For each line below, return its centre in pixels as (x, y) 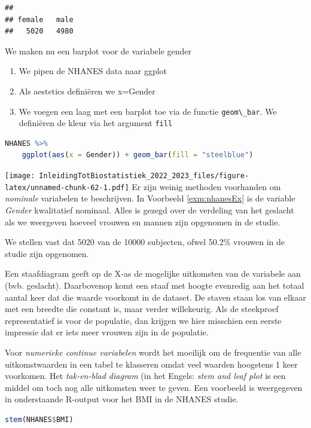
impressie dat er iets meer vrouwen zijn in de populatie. (107, 332)
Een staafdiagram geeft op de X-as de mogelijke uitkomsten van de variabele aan (153, 273)
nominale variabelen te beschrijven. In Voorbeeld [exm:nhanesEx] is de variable (150, 198)
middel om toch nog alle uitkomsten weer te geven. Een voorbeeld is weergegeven (154, 387)
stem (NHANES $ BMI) (39, 419)
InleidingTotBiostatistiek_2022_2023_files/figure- (144, 176)
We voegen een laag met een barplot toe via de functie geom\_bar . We (148, 111)
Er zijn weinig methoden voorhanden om (206, 186)
